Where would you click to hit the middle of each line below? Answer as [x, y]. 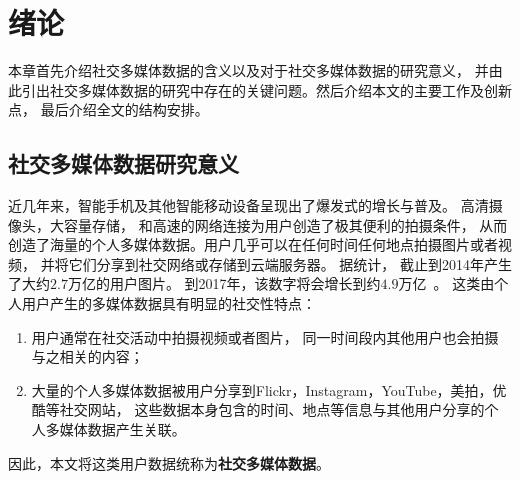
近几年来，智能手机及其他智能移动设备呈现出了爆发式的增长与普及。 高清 [248, 205]
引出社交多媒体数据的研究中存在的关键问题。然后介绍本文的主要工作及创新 [266, 89]
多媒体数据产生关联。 [115, 429]
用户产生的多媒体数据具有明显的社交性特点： [168, 303]
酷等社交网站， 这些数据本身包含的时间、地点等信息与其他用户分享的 [258, 409]
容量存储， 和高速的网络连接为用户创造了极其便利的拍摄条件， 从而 [285, 224]
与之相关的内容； [87, 356]
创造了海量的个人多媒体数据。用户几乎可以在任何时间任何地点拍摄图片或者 [253, 244]
